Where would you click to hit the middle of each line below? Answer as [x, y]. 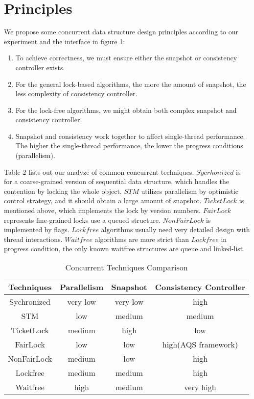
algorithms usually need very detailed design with [175, 229]
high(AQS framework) [200, 344]
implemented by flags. [37, 229]
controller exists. [40, 67]
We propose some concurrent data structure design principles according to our [121, 32]
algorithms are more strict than [142, 239]
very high [200, 387]
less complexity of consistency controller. [76, 93]
